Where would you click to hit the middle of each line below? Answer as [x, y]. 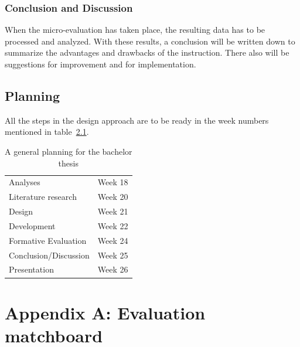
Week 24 [113, 240]
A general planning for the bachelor [69, 151]
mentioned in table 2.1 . [47, 132]
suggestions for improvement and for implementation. [100, 64]
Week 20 [113, 197]
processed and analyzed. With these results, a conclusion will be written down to [150, 41]
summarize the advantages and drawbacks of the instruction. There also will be [147, 52]
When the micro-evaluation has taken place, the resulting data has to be [135, 30]
